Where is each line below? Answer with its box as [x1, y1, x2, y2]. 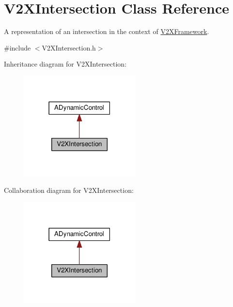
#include [4, 42, 31, 52]
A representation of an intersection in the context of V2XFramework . [4, 26, 209, 36]
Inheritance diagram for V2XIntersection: [4, 59, 127, 69]
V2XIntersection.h [42, 42, 96, 52]
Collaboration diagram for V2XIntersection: [4, 185, 134, 195]
